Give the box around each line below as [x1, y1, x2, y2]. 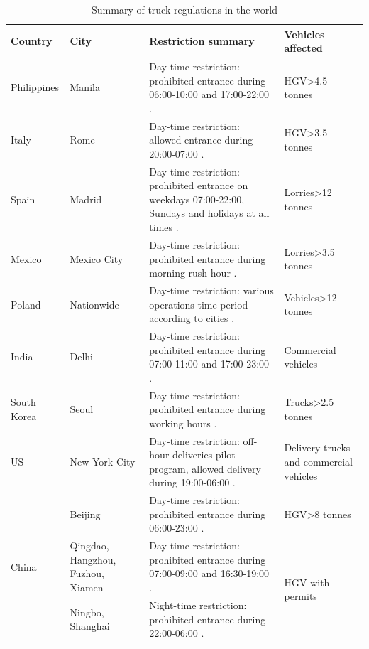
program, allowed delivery [149, 461, 261, 476]
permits [284, 589, 317, 604]
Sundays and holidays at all [149, 205, 270, 220]
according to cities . [149, 311, 235, 326]
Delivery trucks [284, 440, 351, 455]
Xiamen [70, 580, 104, 595]
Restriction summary [149, 33, 255, 48]
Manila [70, 80, 100, 95]
